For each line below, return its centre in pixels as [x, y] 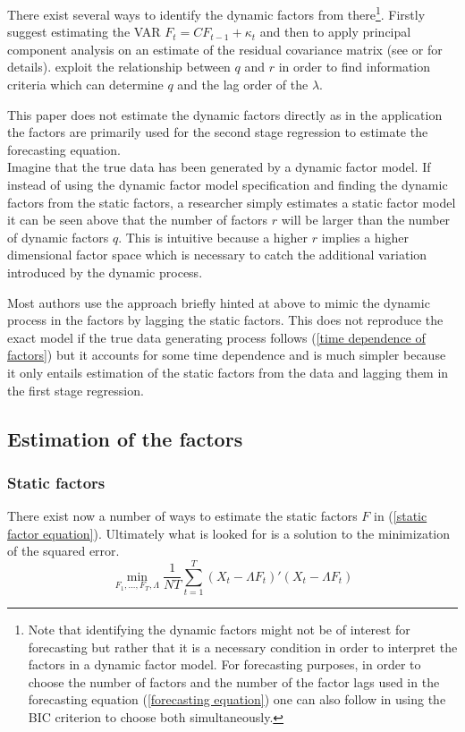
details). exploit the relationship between [119, 67]
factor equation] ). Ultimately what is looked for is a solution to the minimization [229, 533]
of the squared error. [63, 551]
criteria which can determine [85, 85]
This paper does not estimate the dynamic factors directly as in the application [225, 114]
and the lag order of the [243, 85]
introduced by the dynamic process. [105, 272]
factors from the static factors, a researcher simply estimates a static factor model [232, 202]
